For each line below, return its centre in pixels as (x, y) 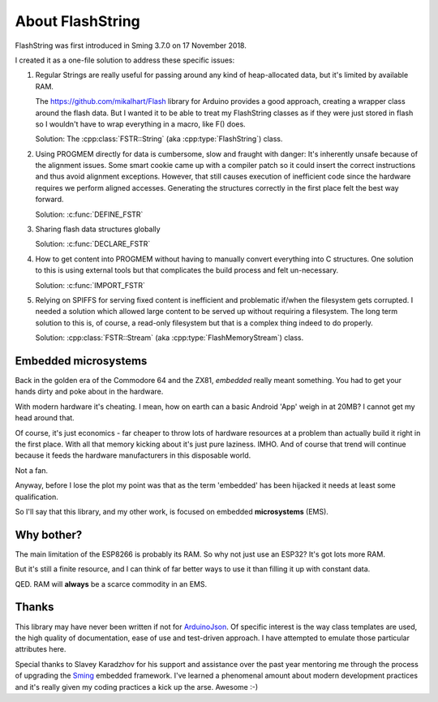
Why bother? (49, 534)
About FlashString (78, 21)
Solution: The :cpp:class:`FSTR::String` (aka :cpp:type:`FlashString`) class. (159, 139)
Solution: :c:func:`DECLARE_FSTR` (93, 244)
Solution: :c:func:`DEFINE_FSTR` (89, 214)
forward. (49, 200)
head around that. (45, 418)
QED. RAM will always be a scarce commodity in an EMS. (111, 584)
